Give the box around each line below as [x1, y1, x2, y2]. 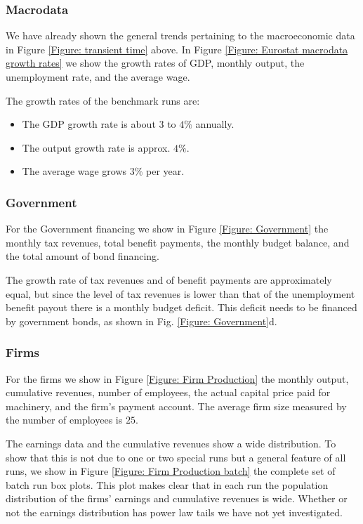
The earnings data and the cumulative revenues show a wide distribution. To [6, 435, 336, 450]
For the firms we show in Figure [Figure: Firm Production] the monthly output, [6, 371, 349, 386]
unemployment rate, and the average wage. [6, 70, 190, 84]
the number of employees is [6, 412, 123, 427]
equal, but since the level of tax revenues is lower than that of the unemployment [6, 286, 355, 301]
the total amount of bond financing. [6, 249, 159, 263]
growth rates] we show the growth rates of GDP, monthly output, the [6, 55, 305, 70]
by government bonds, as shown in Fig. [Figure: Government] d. [6, 313, 277, 328]
